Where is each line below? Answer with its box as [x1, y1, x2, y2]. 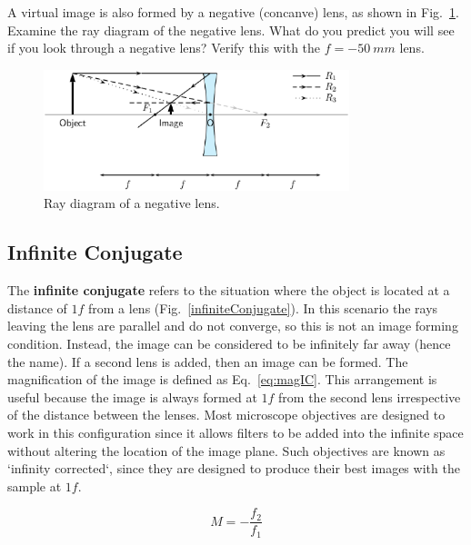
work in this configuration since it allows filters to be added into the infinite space [7, 422, 464, 441]
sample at [7, 476, 62, 495]
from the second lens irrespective [278, 387, 461, 406]
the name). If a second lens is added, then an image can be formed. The [7, 352, 408, 371]
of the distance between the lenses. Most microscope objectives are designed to [7, 405, 446, 424]
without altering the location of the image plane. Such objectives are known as [7, 441, 446, 460]
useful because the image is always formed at [7, 387, 257, 406]
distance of [7, 298, 67, 317]
